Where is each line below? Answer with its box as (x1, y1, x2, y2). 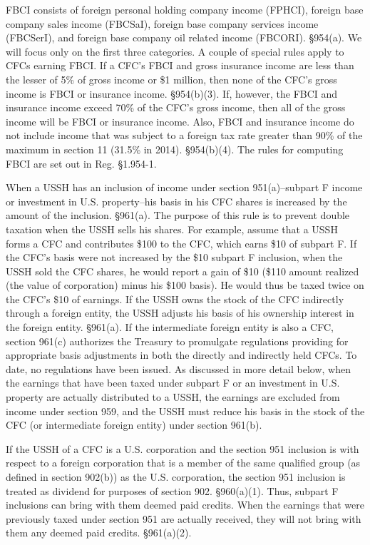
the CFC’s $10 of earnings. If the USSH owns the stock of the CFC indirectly (6, 291, 344, 306)
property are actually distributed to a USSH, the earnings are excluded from (6, 389, 340, 404)
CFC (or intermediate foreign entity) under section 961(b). (6, 417, 262, 432)
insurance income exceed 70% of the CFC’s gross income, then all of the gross (6, 100, 346, 115)
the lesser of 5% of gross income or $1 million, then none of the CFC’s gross (6, 71, 337, 86)
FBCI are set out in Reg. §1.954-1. (6, 156, 157, 170)
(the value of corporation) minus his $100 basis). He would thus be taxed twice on (6, 277, 364, 292)
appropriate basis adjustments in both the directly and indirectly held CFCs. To (6, 347, 357, 362)
